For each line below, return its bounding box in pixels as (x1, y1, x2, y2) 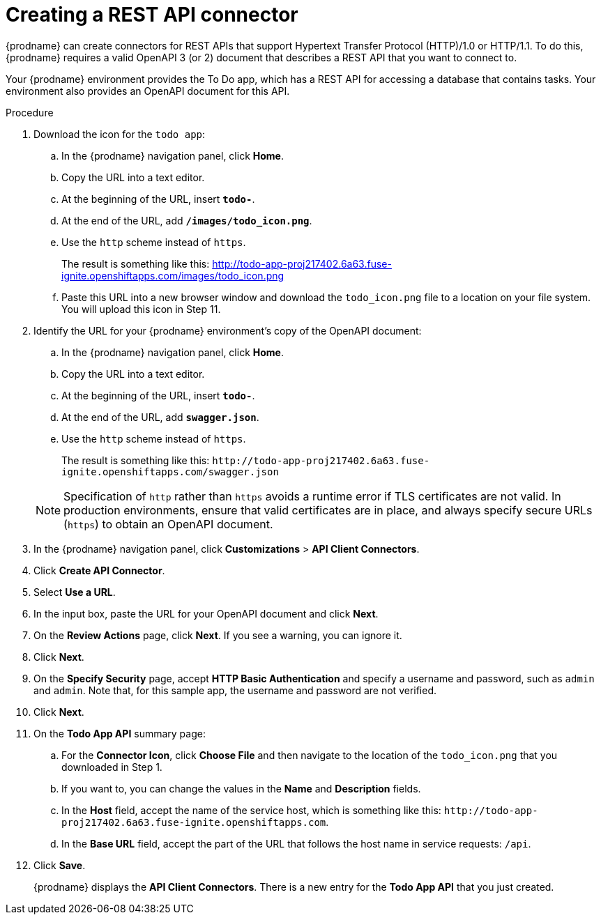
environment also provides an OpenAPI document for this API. (6, 84, 290, 97)
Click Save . (33, 859, 86, 871)
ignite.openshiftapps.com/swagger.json (61, 466, 279, 477)
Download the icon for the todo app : (33, 128, 206, 140)
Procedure (6, 106, 54, 118)
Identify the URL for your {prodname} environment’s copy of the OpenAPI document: (33, 324, 422, 337)
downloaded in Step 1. (61, 760, 162, 773)
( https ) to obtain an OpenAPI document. (63, 516, 273, 531)
